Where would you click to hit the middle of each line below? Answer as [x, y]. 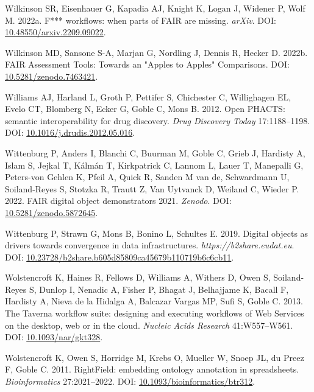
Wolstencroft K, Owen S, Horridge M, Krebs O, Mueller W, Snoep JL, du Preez [155, 357]
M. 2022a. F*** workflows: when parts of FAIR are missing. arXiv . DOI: [141, 20]
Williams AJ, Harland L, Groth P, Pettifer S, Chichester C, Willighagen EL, [148, 96]
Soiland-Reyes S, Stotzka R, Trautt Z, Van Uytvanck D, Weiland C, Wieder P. [152, 188]
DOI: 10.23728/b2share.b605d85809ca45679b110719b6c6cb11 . [120, 257]
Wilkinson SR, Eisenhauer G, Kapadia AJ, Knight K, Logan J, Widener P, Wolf [155, 8]
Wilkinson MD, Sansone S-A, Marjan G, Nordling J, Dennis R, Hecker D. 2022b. [156, 52]
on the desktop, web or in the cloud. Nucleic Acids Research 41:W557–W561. [149, 325]
